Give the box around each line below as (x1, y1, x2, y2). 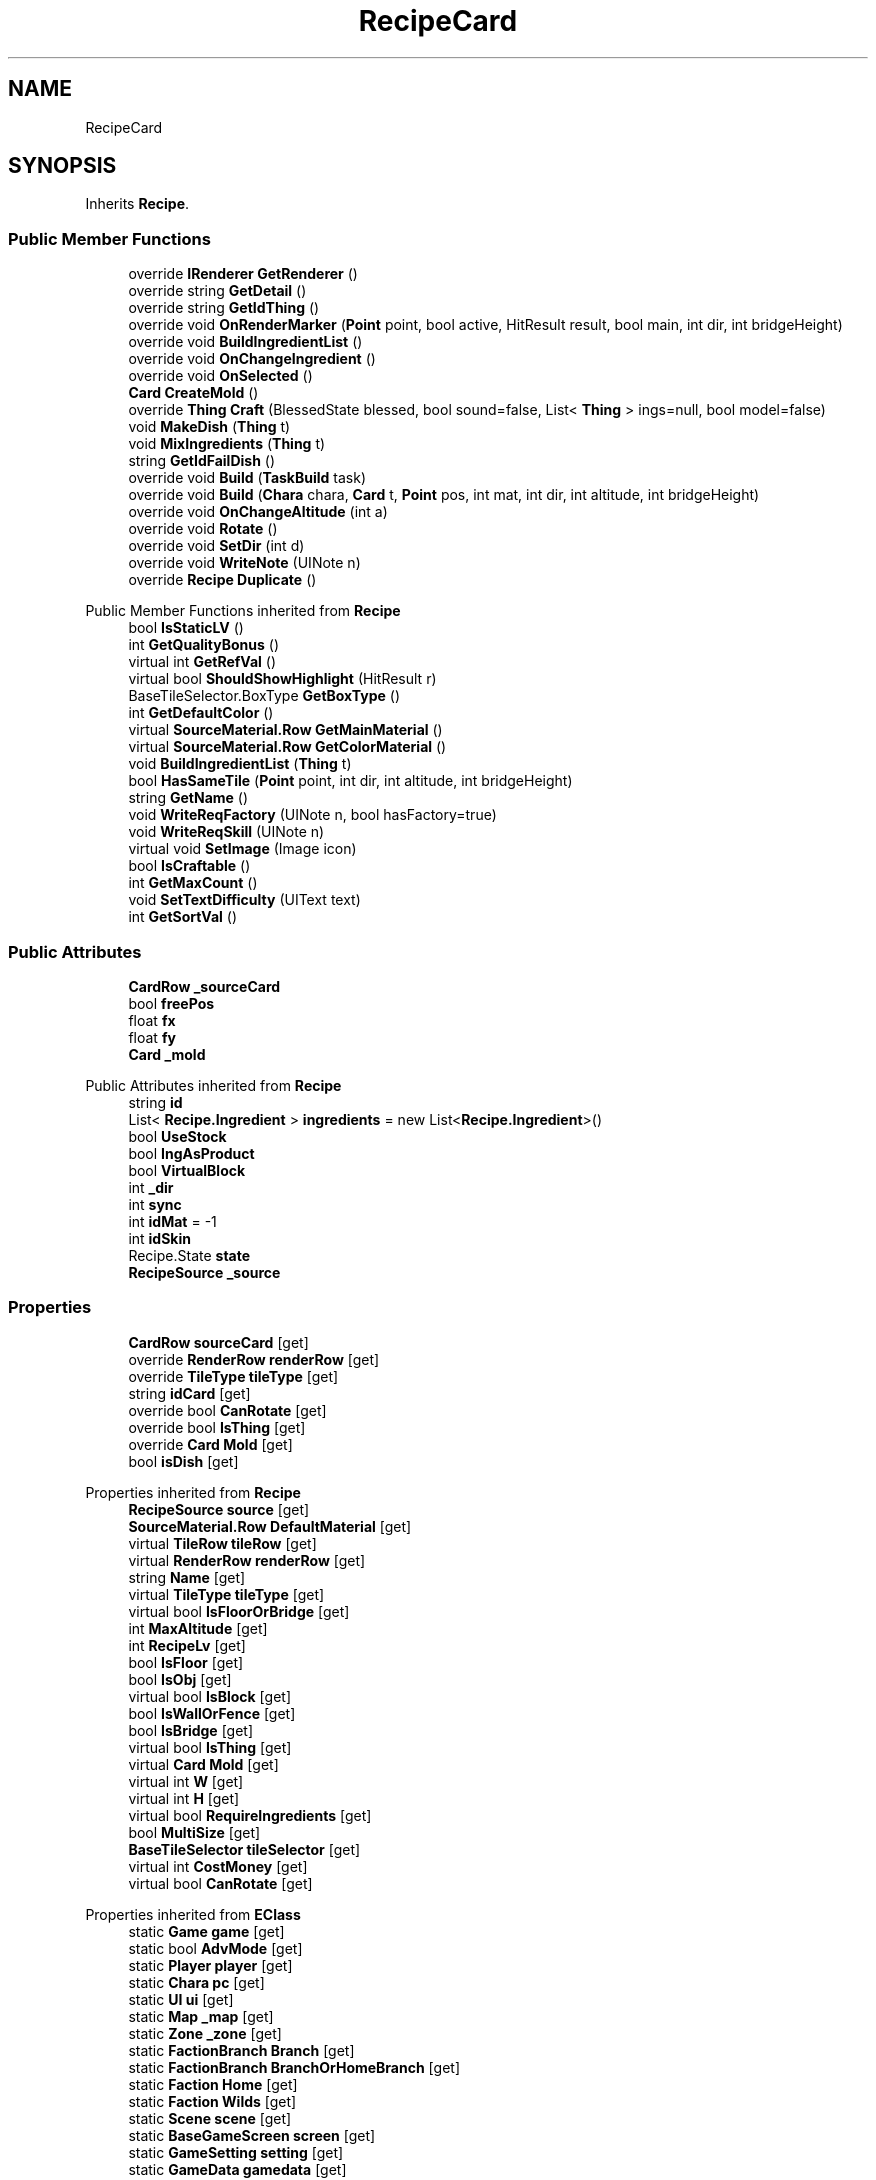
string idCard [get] (128, 1384, 251, 1402)
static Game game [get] (128, 1922, 285, 1940)
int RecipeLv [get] (128, 1636, 246, 1654)
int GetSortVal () (128, 908, 238, 926)
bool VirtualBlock (128, 1161, 246, 1179)
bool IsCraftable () (128, 857, 251, 875)
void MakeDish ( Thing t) (128, 418, 291, 436)
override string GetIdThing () (128, 299, 320, 317)
